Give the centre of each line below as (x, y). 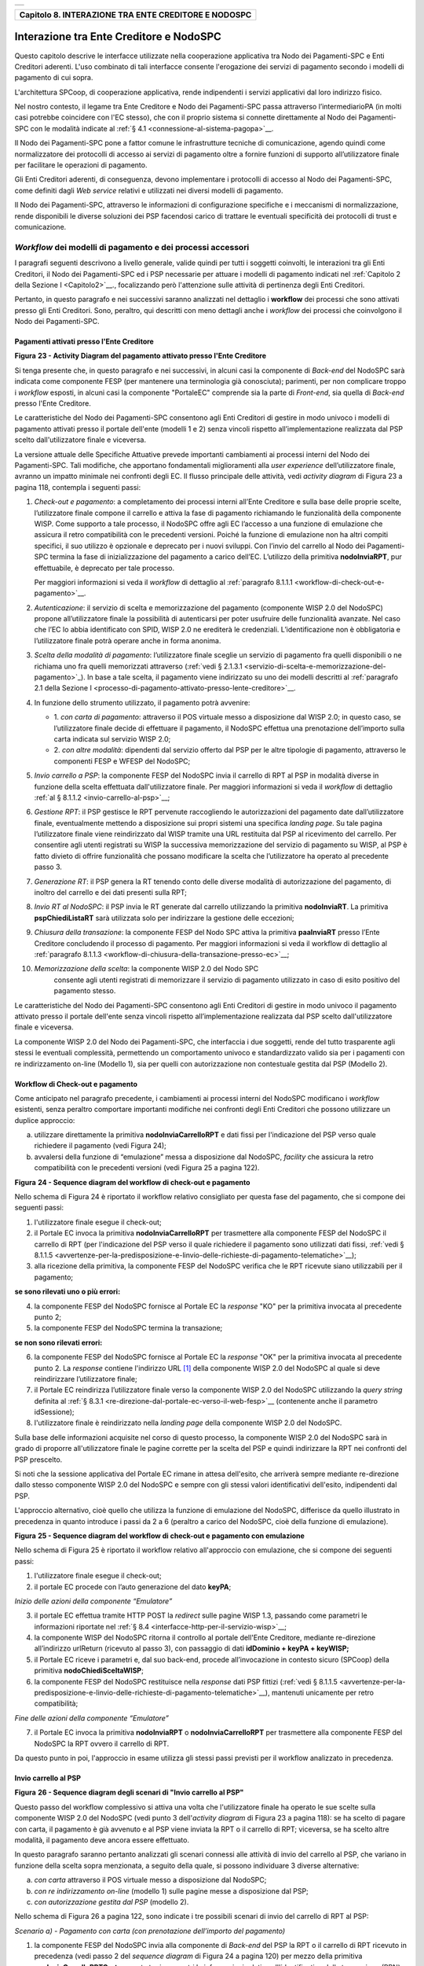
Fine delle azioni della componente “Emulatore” (91, 1717)
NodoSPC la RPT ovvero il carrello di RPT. (102, 1743)
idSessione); (54, 1412)
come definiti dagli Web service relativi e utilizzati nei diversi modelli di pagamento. (149, 190)
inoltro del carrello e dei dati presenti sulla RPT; (111, 893)
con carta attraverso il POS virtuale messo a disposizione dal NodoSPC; (150, 1880)
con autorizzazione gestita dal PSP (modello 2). (111, 1902)
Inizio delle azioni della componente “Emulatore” (93, 1601)
